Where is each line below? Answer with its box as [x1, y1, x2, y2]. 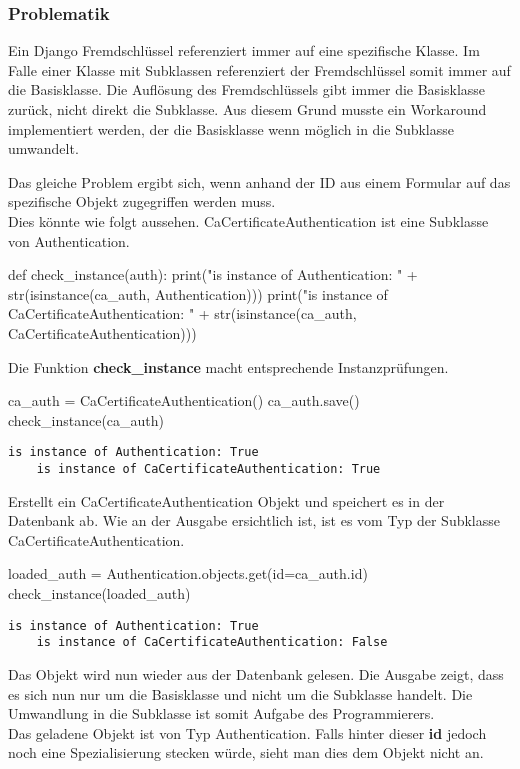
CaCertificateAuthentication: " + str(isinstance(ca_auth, [8, 303, 357, 324]
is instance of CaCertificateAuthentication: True [36, 461, 381, 476]
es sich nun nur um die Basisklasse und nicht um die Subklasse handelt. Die [8, 683, 473, 704]
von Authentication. [8, 230, 130, 251]
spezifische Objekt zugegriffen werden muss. [8, 191, 276, 212]
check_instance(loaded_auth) [8, 583, 191, 603]
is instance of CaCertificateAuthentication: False [36, 635, 388, 650]
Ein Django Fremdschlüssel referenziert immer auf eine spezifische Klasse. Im [8, 40, 480, 61]
